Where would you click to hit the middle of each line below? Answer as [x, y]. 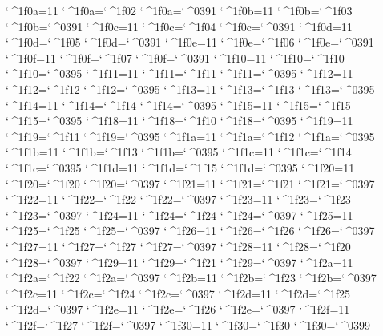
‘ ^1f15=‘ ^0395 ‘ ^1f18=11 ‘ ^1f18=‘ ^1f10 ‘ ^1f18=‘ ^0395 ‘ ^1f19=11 [179, 121]
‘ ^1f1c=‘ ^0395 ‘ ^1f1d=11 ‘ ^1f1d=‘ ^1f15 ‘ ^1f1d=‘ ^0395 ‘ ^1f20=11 [180, 167]
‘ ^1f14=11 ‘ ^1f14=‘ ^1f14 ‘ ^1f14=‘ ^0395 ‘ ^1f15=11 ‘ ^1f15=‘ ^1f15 [178, 105]
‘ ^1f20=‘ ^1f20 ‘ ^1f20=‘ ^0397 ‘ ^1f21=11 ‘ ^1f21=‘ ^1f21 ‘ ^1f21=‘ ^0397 [190, 183]
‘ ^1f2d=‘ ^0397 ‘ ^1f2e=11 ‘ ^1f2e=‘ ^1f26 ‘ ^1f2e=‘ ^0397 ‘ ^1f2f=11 [178, 309]
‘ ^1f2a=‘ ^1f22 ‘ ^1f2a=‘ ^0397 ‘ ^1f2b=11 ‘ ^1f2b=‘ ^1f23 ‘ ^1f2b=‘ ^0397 [191, 278]
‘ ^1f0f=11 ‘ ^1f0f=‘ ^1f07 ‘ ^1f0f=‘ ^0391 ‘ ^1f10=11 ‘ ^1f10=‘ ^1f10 [175, 57]
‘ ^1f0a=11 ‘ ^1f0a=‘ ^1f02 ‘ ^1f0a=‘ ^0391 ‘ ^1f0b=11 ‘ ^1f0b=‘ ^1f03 [179, 10]
